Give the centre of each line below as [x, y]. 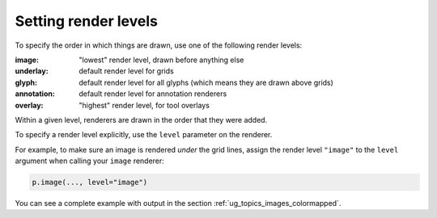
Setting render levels [86, 21]
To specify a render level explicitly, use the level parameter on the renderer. [144, 135]
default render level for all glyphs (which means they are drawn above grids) [206, 82]
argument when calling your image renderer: [90, 161]
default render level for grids [126, 71]
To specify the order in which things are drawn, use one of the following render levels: [159, 45]
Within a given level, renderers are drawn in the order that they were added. [141, 119]
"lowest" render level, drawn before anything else [161, 60]
